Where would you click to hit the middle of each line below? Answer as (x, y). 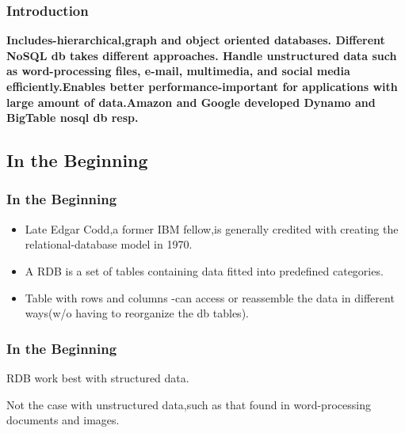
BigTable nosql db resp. (73, 118)
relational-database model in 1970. (109, 244)
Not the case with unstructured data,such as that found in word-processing (189, 404)
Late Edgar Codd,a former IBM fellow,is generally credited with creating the (212, 228)
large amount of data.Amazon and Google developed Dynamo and (191, 102)
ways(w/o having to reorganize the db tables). (137, 313)
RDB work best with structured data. (98, 377)
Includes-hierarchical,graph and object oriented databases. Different (196, 40)
